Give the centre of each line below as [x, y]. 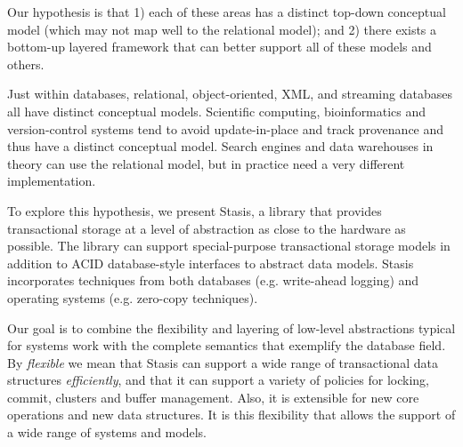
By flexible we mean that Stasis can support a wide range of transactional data [223, 362]
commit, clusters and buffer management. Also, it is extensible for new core [213, 397]
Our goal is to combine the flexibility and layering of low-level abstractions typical [231, 327]
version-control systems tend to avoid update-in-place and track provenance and [226, 128]
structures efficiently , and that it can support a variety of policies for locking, [218, 380]
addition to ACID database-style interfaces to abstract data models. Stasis [211, 263]
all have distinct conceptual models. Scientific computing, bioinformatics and [217, 111]
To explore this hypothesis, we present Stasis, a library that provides [195, 210]
